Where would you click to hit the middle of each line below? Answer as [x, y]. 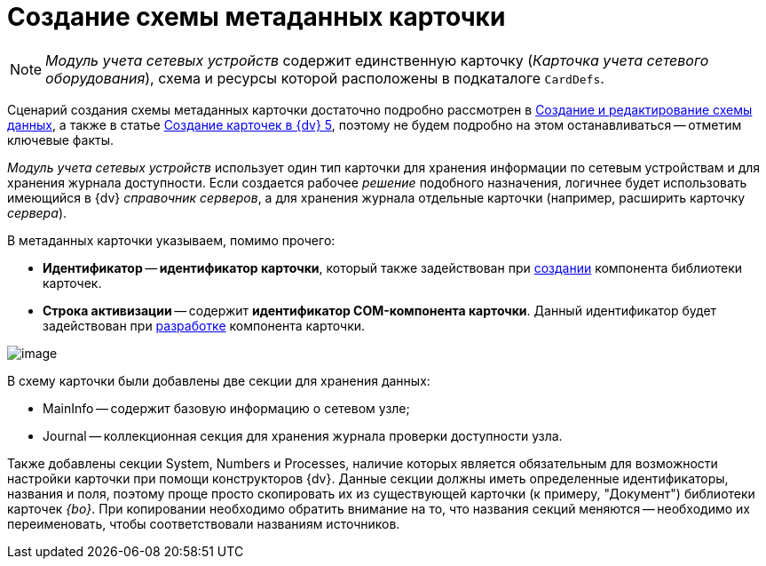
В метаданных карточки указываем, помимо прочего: [171, 240]
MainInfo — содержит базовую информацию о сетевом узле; [226, 408]
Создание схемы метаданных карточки [257, 17]
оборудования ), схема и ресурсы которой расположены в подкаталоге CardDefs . [325, 78]
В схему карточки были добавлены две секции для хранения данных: [219, 380]
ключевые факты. [61, 140]
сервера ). [37, 212]
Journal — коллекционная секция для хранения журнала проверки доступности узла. [303, 435]
